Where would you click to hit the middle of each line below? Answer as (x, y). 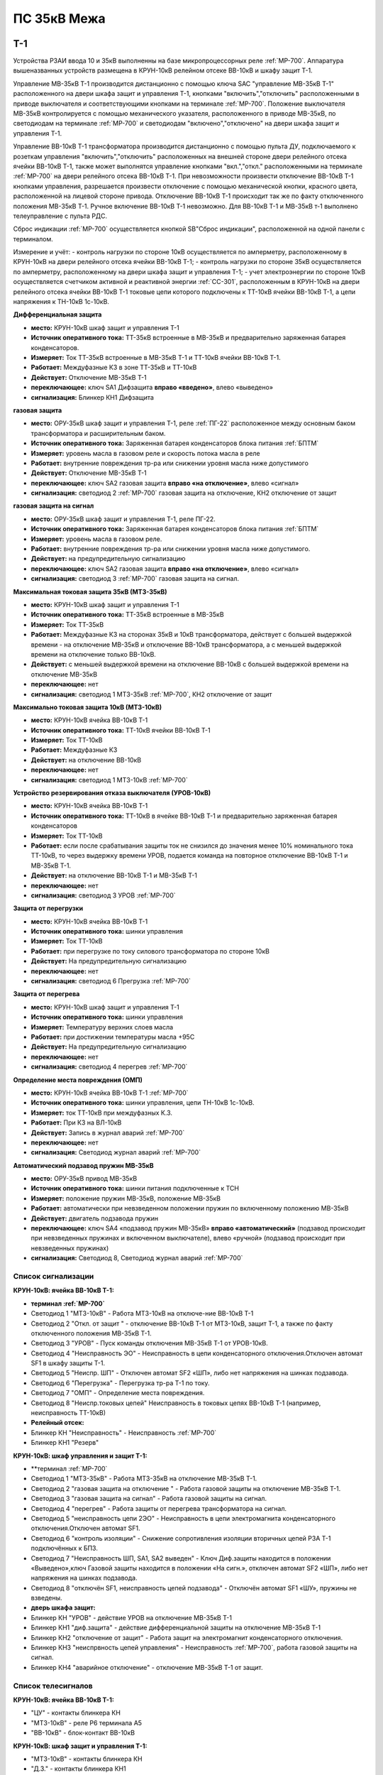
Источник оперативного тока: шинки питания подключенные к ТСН (135, 1189)
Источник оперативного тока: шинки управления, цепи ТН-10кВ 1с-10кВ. (143, 1103)
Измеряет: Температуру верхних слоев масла (102, 1027)
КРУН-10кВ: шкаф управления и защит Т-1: (80, 1455)
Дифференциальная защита (57, 315)
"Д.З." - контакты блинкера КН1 (79, 1769)
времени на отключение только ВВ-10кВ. (93, 654)
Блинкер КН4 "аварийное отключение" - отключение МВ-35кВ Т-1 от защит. (147, 1667)
